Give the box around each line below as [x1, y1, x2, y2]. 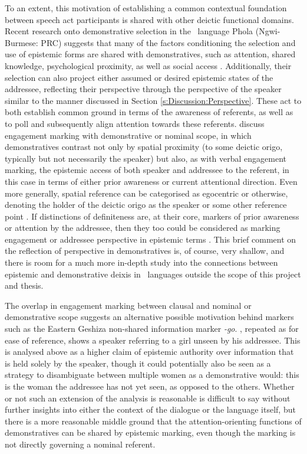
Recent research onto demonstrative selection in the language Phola [5, 25, 253, 37]
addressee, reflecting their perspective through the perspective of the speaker [5, 83, 282, 95]
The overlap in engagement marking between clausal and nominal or [5, 299, 252, 311]
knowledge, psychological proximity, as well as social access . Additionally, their [5, 59, 292, 71]
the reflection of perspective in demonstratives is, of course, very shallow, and [5, 244, 285, 257]
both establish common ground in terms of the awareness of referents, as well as [5, 106, 293, 118]
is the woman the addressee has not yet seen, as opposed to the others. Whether [5, 380, 295, 392]
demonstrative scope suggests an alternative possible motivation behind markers [5, 311, 294, 323]
